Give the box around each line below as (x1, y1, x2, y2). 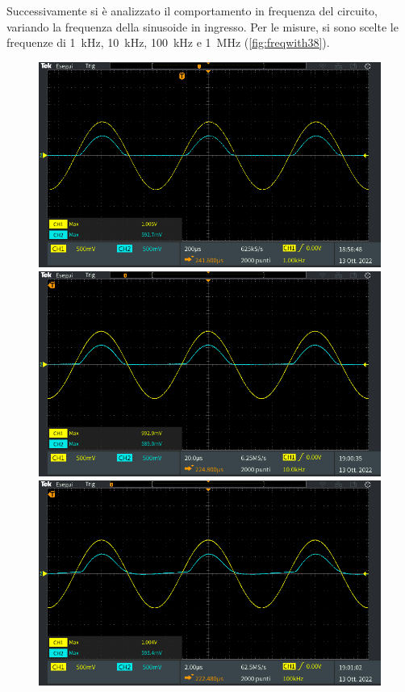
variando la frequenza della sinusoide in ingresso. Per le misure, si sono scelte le (6, 18, 399, 35)
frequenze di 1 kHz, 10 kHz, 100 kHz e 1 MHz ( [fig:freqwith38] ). (6, 34, 330, 51)
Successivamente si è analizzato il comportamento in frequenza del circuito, (6, 2, 378, 19)
